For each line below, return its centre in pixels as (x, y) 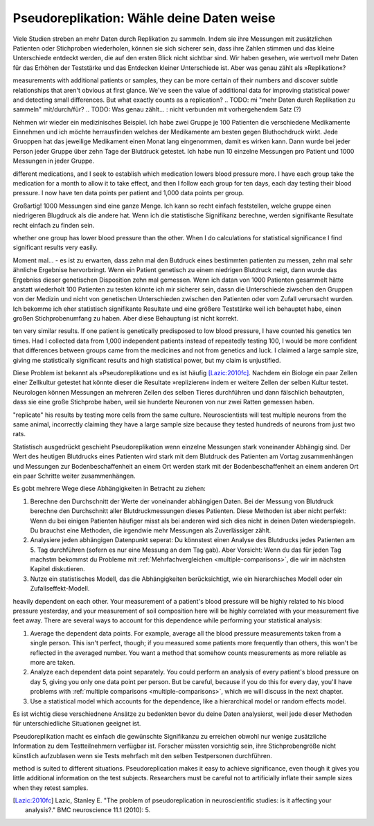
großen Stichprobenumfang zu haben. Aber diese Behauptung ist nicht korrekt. (126, 318)
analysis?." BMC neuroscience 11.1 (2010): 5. (88, 810)
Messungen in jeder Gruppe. (54, 161)
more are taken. (53, 662)
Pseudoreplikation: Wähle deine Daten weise (144, 18)
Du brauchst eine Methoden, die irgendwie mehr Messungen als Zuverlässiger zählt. (151, 530)
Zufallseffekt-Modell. (60, 589)
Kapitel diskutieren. (58, 569)
